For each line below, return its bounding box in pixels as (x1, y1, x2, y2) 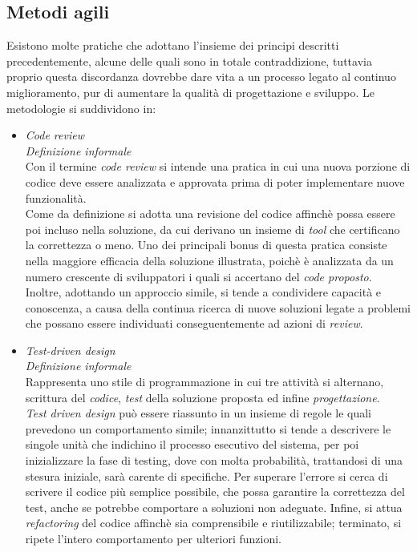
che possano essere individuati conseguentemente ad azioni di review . (25, 315, 363, 332)
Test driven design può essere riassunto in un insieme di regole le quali (25, 405, 371, 421)
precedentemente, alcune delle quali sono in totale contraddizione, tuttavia (6, 52, 372, 69)
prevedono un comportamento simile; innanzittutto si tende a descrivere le (25, 420, 391, 437)
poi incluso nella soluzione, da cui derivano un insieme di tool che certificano (25, 220, 400, 237)
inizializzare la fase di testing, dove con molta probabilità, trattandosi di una (25, 452, 403, 469)
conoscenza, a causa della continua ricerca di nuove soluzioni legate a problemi (25, 299, 411, 316)
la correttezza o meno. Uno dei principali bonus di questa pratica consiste (25, 236, 387, 253)
